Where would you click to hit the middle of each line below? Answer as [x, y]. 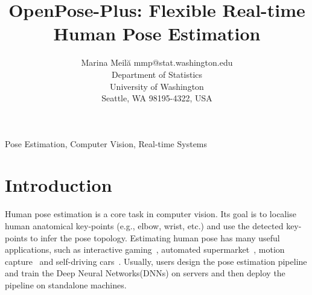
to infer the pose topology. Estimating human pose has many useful [155, 237]
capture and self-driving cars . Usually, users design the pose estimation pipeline [156, 261]
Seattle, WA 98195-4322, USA [157, 98]
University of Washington [157, 86]
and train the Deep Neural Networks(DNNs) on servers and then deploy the [145, 273]
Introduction [59, 185]
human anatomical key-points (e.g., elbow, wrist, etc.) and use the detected [144, 226]
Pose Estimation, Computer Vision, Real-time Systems [106, 143]
